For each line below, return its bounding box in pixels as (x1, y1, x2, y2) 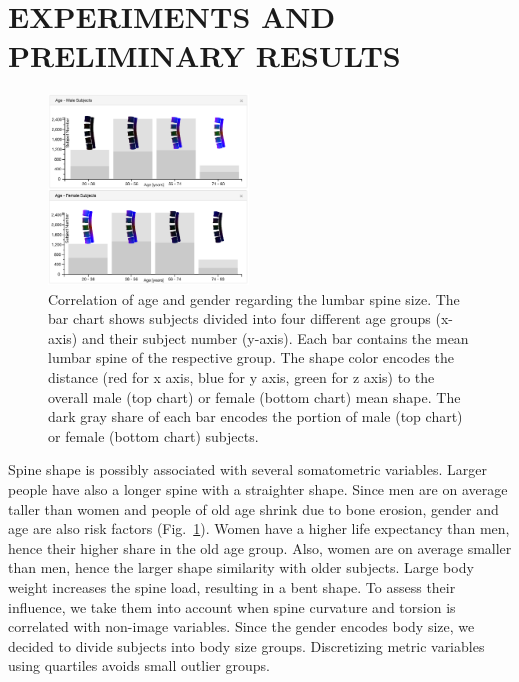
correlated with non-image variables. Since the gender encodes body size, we (8, 616, 475, 637)
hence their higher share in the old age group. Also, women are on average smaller (8, 537, 512, 558)
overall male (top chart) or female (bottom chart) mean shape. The (48, 386, 461, 407)
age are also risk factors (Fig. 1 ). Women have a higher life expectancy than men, (8, 518, 510, 539)
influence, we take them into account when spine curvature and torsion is (8, 596, 456, 617)
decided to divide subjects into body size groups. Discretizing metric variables (8, 635, 485, 656)
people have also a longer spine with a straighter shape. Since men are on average (8, 479, 508, 500)
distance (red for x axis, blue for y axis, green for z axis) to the (48, 367, 435, 388)
